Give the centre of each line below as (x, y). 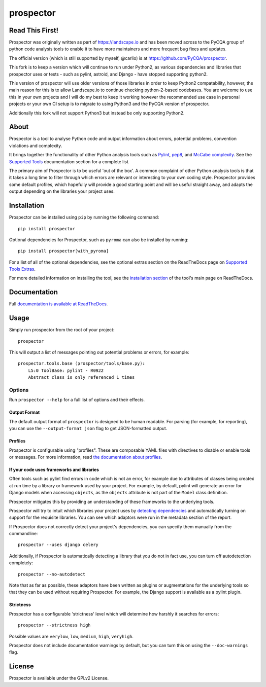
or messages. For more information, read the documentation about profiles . (85, 457)
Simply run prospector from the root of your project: (62, 330)
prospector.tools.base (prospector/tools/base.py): (82, 363)
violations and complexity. (36, 145)
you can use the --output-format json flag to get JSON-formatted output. (88, 429)
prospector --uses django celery (58, 545)
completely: (21, 563)
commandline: (23, 534)
